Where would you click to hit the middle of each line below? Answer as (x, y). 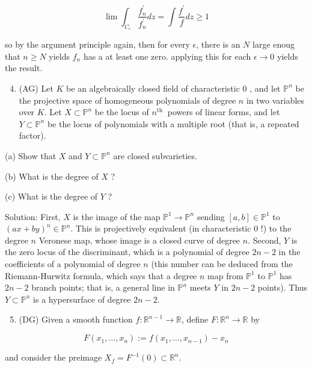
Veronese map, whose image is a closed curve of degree (139, 240)
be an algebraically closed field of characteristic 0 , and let (173, 88)
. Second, (265, 240)
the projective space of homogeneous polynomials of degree (127, 100)
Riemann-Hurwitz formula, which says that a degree (101, 275)
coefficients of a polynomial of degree (73, 264)
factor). (32, 135)
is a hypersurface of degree (82, 299)
